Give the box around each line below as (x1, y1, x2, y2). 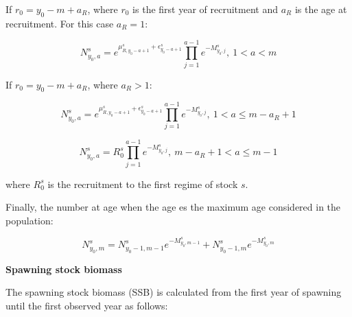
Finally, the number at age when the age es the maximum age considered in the (5, 200, 341, 214)
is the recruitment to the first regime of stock (47, 176, 238, 191)
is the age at (294, 2, 347, 16)
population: (5, 213, 54, 227)
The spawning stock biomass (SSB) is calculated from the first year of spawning (5, 285, 342, 299)
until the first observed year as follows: (5, 298, 168, 312)
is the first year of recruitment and (132, 2, 278, 16)
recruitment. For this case (5, 16, 114, 30)
